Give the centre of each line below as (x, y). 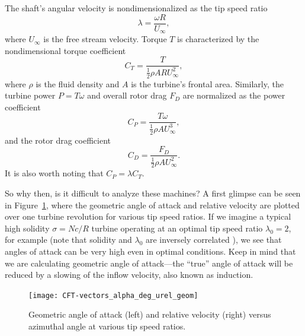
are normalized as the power (234, 95)
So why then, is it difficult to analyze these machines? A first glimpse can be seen (153, 193)
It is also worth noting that (54, 173)
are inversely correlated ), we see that (214, 240)
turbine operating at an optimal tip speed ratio (177, 228)
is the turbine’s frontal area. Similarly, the (207, 83)
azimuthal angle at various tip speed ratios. (107, 326)
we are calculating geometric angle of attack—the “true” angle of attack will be (149, 263)
